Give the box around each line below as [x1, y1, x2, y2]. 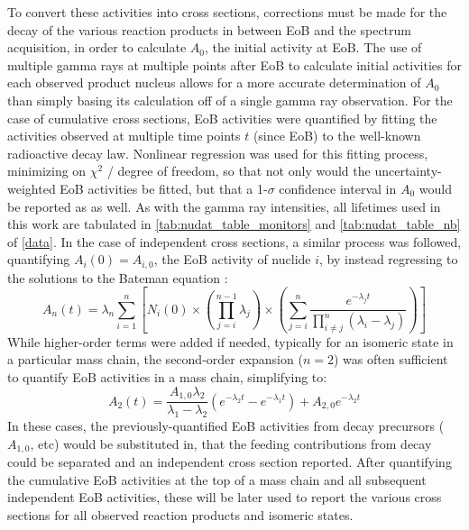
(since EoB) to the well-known [253, 126, 421, 145]
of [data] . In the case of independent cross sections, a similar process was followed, [7, 232, 462, 251]
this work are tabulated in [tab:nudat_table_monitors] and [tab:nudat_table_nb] [7, 215, 461, 233]
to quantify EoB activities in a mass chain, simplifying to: [7, 368, 327, 387]
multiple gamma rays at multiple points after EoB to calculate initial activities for [7, 55, 462, 74]
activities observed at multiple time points [7, 126, 241, 145]
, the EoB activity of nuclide [153, 250, 311, 269]
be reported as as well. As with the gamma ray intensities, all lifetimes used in [7, 196, 441, 215]
